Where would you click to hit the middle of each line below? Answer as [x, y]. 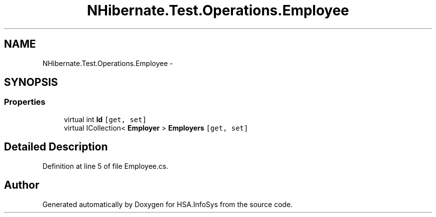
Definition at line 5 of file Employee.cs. [105, 166]
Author [22, 185]
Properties [25, 102]
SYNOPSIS [31, 82]
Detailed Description [56, 147]
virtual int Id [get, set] [105, 119]
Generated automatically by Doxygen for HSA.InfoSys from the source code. [167, 204]
